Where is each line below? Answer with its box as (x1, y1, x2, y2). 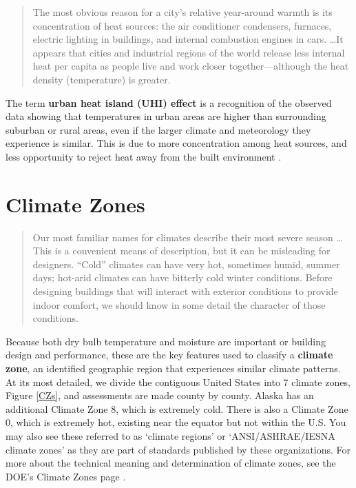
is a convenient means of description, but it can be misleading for (54, 243, 331, 258)
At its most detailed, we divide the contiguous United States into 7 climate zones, (6, 374, 350, 389)
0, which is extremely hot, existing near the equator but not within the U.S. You (6, 415, 346, 429)
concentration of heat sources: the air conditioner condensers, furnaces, (32, 18, 332, 32)
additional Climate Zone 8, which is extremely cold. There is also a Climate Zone (6, 401, 348, 416)
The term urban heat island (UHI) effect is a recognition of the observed (6, 95, 332, 110)
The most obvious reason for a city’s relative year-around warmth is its (32, 5, 333, 19)
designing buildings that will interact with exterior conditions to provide (32, 284, 338, 298)
